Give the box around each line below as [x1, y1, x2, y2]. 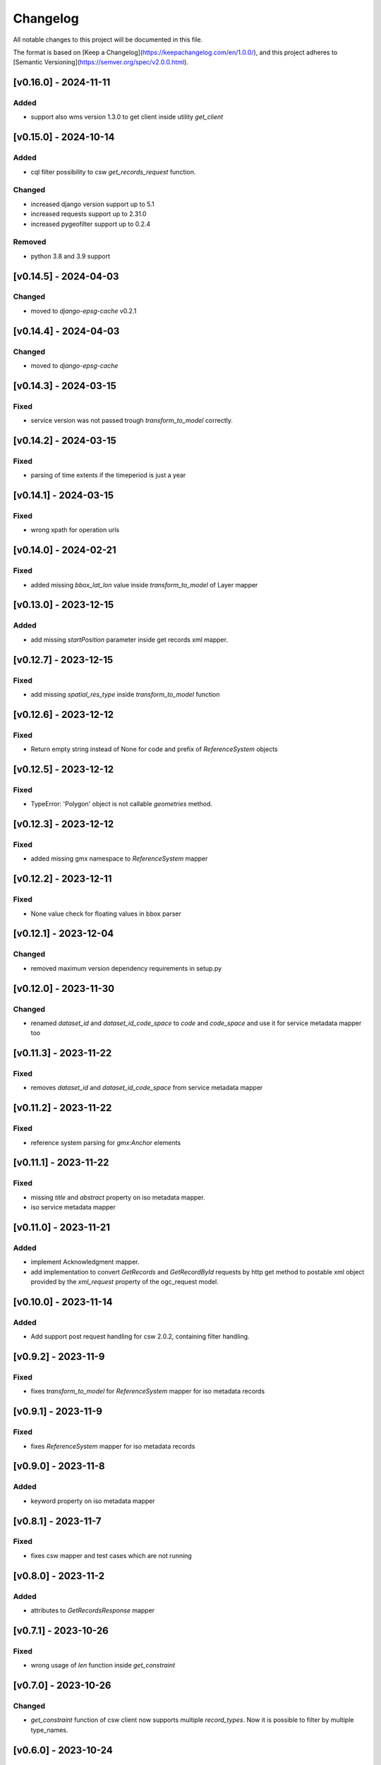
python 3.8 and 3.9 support [30, 251, 111, 261]
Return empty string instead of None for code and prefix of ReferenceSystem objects [30, 745, 278, 753]
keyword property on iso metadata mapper [30, 1497, 155, 1505]
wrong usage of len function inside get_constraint [30, 1661, 176, 1670]
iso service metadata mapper [30, 1203, 116, 1211]
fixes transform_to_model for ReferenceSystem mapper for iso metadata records [30, 1387, 265, 1396]
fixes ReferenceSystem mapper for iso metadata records [30, 1442, 195, 1450]
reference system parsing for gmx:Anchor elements [30, 1138, 181, 1147]
